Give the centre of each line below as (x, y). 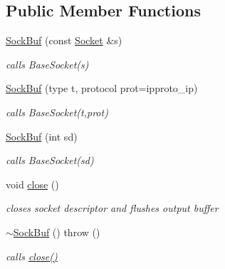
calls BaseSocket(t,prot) (57, 112)
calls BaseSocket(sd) (50, 160)
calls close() (32, 256)
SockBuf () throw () (57, 232)
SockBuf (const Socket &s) (64, 40)
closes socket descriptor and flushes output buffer (112, 208)
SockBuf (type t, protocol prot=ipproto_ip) (102, 88)
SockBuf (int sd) (42, 136)
